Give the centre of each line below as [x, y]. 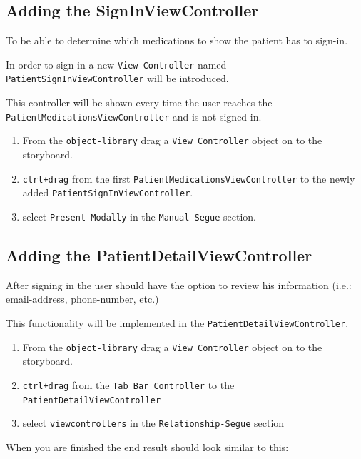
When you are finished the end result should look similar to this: [147, 447]
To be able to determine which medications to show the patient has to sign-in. [177, 40]
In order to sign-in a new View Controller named [116, 64]
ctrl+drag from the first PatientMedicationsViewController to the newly [189, 178]
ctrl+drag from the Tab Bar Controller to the [128, 384]
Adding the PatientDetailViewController [159, 254]
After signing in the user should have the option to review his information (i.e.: [179, 284]
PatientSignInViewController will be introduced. [117, 78]
